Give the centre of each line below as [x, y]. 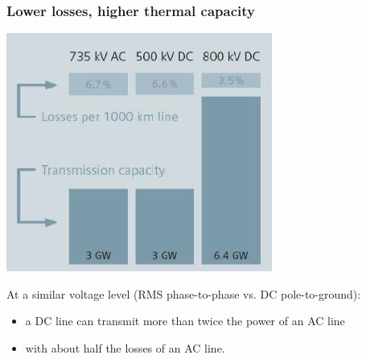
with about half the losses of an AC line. [125, 348]
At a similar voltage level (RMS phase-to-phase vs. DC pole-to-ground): [184, 293]
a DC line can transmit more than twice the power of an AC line [185, 321]
